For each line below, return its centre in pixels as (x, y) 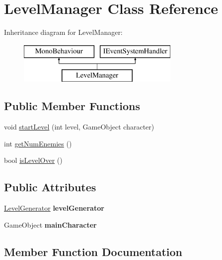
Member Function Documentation (93, 251)
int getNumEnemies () (38, 143)
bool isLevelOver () (33, 160)
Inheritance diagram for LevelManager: (63, 32)
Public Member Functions (72, 106)
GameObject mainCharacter (50, 224)
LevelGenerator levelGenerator (54, 208)
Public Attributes (50, 187)
